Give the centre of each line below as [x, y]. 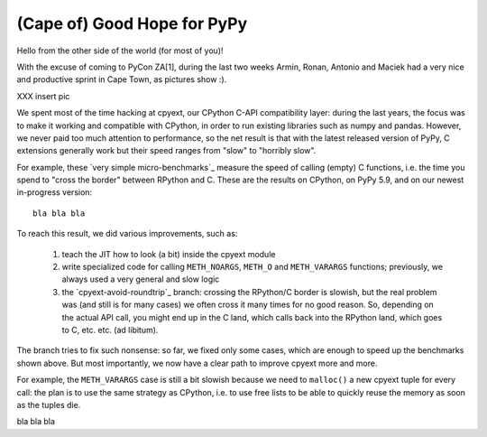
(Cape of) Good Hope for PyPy [132, 23]
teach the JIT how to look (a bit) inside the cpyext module [169, 254]
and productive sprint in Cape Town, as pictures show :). [122, 79]
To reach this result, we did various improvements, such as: [127, 234]
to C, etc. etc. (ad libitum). [110, 330]
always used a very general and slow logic [141, 279]
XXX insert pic [43, 96]
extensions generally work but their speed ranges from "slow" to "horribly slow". [166, 151]
